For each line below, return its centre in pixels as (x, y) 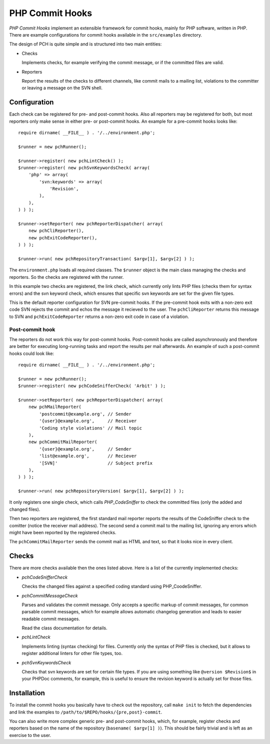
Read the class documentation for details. (64, 628)
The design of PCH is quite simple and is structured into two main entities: (85, 44)
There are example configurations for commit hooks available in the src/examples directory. (106, 35)
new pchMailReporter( (55, 407)
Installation (27, 693)
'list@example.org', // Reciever (88, 456)
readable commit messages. (51, 619)
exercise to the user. (30, 735)
